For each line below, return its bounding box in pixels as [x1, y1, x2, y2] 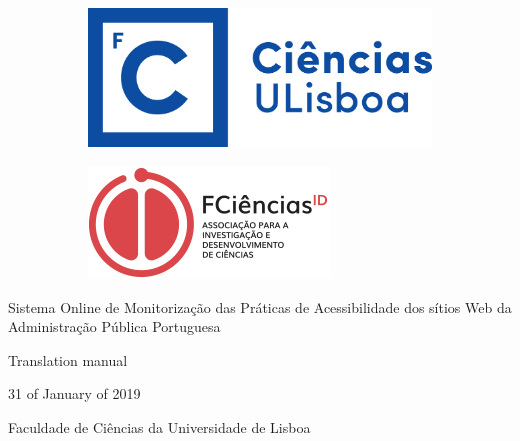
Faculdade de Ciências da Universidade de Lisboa [8, 416, 311, 437]
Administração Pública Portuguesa [8, 316, 221, 337]
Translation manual [8, 349, 128, 370]
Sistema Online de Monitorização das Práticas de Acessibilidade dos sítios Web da [8, 296, 512, 317]
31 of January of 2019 [8, 383, 141, 404]
